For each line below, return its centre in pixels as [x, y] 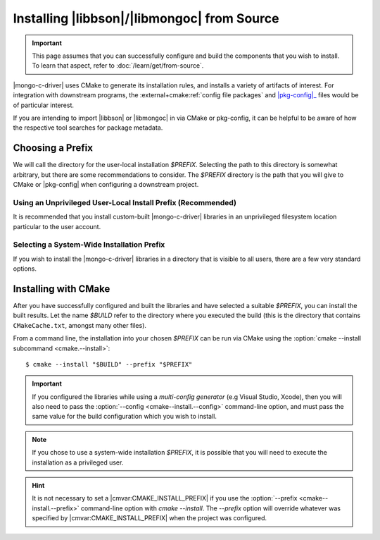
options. [25, 269]
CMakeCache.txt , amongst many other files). [80, 325]
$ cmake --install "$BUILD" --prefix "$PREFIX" [109, 364]
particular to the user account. [57, 226]
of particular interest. [43, 105]
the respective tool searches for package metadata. [88, 128]
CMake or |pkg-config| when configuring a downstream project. [106, 184]
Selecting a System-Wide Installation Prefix [89, 245]
